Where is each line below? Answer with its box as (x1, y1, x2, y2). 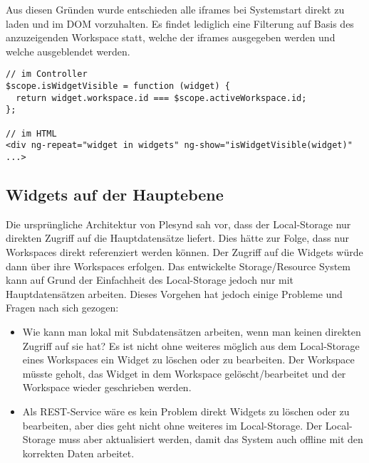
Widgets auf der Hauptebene (6, 183, 224, 206)
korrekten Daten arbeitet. (22, 445, 135, 460)
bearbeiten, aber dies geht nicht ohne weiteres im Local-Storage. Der (22, 417, 323, 432)
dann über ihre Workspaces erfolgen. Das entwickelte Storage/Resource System (6, 258, 350, 273)
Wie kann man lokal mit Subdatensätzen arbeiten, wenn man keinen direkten (22, 324, 361, 339)
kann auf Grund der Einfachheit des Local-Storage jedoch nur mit (6, 272, 294, 287)
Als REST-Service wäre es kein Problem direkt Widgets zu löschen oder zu (22, 403, 350, 418)
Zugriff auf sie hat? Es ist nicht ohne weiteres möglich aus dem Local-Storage (22, 338, 360, 353)
